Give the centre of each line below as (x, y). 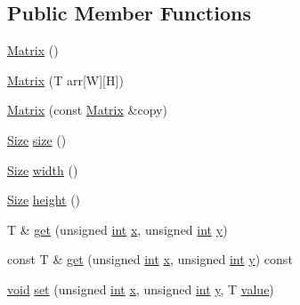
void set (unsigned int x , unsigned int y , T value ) (141, 289)
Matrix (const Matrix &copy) (87, 110)
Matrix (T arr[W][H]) (65, 80)
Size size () (37, 139)
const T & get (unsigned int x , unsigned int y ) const (150, 259)
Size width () (43, 169)
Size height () (44, 200)
